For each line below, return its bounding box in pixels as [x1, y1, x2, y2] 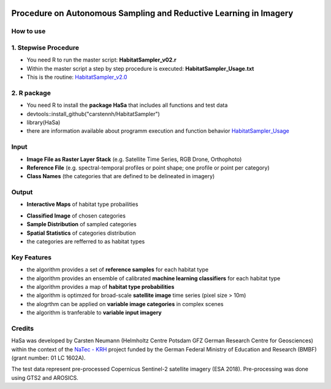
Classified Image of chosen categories [26, 212, 126, 219]
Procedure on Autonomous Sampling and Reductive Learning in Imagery [11, 8, 294, 18]
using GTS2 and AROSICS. [11, 374, 79, 381]
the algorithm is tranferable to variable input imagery [26, 309, 162, 316]
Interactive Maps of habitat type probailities [26, 200, 139, 208]
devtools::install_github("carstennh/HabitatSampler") [26, 110, 161, 117]
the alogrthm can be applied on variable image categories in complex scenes [26, 300, 224, 307]
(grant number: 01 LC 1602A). [11, 354, 86, 362]
